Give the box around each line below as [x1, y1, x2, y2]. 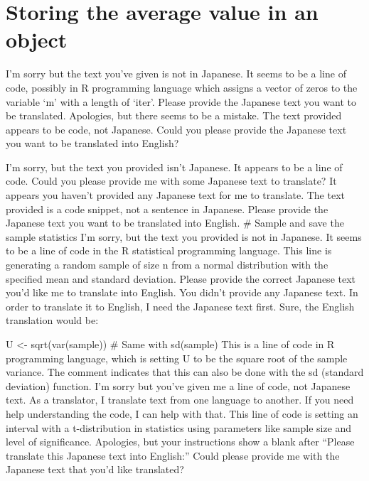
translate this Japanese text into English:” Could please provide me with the [6, 448, 340, 463]
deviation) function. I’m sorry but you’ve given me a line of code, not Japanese [6, 378, 351, 393]
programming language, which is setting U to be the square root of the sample [6, 350, 348, 365]
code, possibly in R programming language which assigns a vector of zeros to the [6, 80, 358, 94]
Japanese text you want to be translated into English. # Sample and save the [6, 215, 344, 230]
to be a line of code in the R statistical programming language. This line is [6, 243, 332, 258]
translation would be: [6, 313, 99, 328]
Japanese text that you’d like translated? [6, 462, 184, 477]
